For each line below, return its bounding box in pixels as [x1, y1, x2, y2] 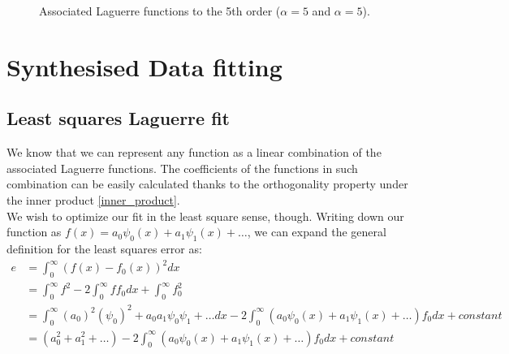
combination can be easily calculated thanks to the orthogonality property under [6, 175, 408, 192]
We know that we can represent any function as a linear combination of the [6, 144, 382, 161]
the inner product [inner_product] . [6, 191, 180, 208]
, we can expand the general [247, 223, 386, 240]
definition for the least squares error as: [6, 240, 202, 257]
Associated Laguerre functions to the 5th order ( [39, 2, 281, 19]
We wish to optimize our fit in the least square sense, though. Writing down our [6, 207, 404, 224]
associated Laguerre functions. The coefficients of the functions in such [6, 159, 358, 176]
